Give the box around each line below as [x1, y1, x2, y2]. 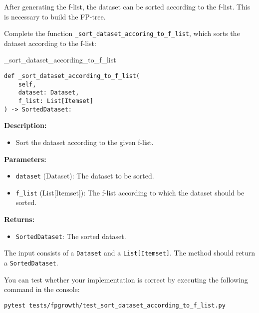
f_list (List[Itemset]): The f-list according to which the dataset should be [15, 187, 245, 197]
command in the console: [4, 284, 80, 294]
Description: [4, 120, 47, 130]
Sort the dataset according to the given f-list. [15, 136, 154, 147]
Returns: [4, 214, 35, 224]
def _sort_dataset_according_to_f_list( [4, 72, 140, 80]
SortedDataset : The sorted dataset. [15, 230, 126, 241]
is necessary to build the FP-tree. [4, 11, 106, 21]
